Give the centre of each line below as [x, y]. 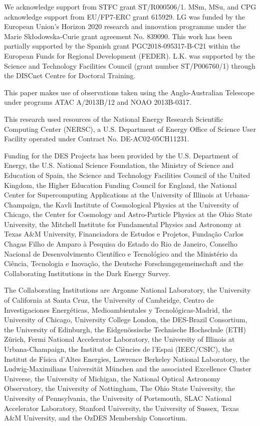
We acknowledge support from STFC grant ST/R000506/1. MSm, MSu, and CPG [130, 7]
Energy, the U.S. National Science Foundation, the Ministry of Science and [119, 165]
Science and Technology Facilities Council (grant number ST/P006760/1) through [130, 65]
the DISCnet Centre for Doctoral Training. [70, 75]
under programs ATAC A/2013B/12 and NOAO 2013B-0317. [98, 102]
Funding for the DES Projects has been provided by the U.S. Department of [121, 155]
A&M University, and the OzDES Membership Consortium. [96, 418]
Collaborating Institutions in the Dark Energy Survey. [87, 273]
